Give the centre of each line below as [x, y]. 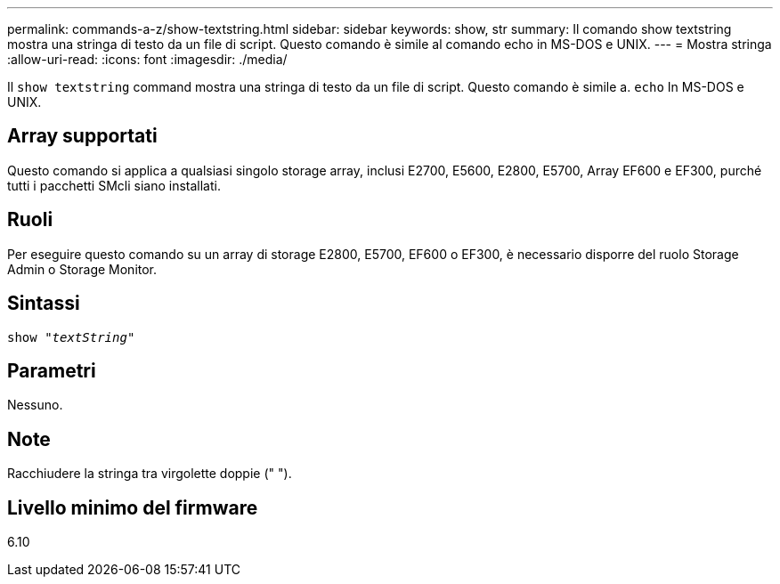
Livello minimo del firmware [133, 507]
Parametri [52, 370]
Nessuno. [35, 405]
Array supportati [82, 136]
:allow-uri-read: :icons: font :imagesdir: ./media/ [147, 59]
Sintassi [44, 304]
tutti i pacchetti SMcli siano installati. [114, 185]
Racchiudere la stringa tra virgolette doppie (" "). [150, 474]
